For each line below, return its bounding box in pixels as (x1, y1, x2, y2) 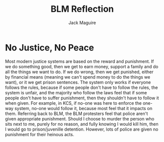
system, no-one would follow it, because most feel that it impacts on (14, 105, 153, 111)
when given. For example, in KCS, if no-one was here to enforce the (5, 100, 142, 106)
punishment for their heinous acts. (5, 131, 74, 137)
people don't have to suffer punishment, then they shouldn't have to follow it (5, 95, 159, 101)
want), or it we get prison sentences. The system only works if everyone (5, 79, 151, 85)
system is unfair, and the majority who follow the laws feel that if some (5, 89, 147, 95)
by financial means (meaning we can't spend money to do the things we (5, 74, 150, 80)
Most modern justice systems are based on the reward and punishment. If (5, 58, 154, 64)
